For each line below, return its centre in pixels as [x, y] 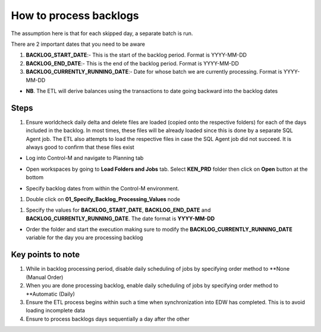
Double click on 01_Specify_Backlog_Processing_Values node [103, 199]
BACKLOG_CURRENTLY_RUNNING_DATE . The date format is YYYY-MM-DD [120, 218]
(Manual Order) [45, 277]
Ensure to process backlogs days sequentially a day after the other [108, 319]
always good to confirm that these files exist [80, 147]
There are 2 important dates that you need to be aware [78, 44]
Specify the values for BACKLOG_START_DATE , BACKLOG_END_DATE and [118, 210]
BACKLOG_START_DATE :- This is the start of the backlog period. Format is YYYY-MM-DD [136, 55]
